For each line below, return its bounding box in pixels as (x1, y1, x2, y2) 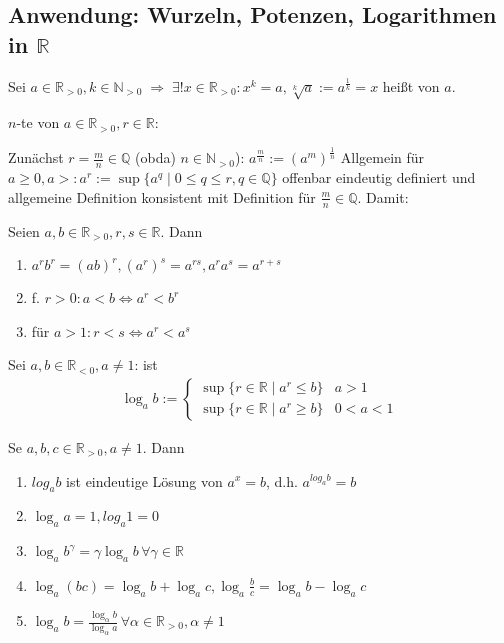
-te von (16, 112, 60, 133)
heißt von (382, 75, 440, 96)
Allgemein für (340, 147, 425, 168)
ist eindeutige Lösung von (66, 470, 223, 491)
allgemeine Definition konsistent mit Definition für (8, 186, 316, 207)
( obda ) (135, 147, 176, 168)
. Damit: (357, 186, 409, 207)
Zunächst (8, 147, 64, 168)
